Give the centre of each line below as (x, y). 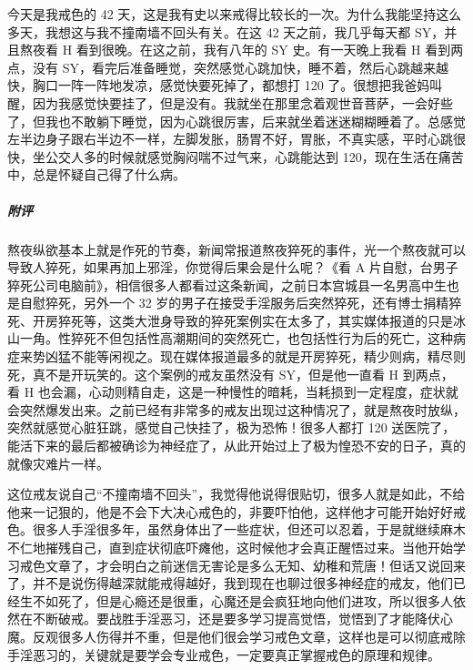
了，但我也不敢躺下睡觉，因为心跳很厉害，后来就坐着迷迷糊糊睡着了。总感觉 (236, 121)
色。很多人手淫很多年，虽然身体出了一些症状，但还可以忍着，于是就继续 (224, 529)
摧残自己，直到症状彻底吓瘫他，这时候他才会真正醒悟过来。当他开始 (249, 547)
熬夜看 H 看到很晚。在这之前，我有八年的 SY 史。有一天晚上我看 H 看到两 (242, 50)
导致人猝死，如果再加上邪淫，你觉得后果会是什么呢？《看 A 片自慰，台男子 (233, 267)
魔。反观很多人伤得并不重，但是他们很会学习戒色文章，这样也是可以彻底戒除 (236, 636)
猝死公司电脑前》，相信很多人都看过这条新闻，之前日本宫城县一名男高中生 (227, 284)
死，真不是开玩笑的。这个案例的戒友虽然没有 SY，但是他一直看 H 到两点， (231, 374)
